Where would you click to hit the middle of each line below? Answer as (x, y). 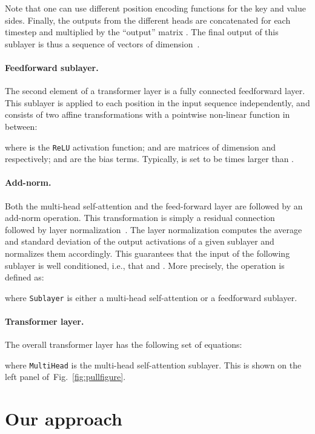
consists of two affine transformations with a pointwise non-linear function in (148, 114)
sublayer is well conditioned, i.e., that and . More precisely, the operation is (145, 265)
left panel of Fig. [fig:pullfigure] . (65, 377)
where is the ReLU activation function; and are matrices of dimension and (141, 147)
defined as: (25, 277)
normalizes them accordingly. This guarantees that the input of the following (148, 253)
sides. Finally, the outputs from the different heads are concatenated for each (148, 20)
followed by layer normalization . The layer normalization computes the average (154, 229)
